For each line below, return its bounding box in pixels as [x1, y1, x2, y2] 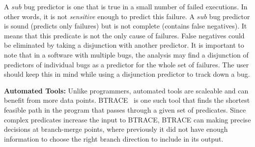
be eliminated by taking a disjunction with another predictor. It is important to [4, 40, 244, 50]
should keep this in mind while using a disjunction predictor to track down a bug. [4, 69, 250, 79]
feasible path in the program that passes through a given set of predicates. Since [4, 104, 246, 115]
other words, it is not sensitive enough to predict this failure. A [4, 11, 195, 21]
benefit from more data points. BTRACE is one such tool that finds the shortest [4, 95, 250, 105]
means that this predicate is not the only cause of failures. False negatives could [4, 30, 245, 40]
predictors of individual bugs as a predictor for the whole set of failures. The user [4, 59, 249, 69]
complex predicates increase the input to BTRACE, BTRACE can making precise [4, 114, 251, 124]
